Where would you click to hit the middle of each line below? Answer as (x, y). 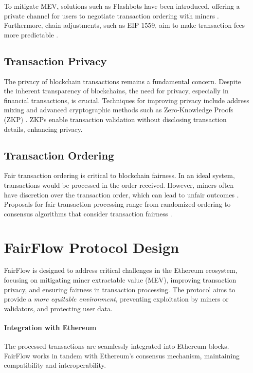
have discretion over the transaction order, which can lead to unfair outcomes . (121, 194)
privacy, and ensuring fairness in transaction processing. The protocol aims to (120, 289)
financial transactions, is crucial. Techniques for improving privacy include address (126, 100)
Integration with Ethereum (50, 327)
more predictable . (31, 34)
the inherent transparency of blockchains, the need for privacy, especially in (116, 91)
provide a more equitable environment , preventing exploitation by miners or (116, 299)
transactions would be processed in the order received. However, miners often (119, 185)
